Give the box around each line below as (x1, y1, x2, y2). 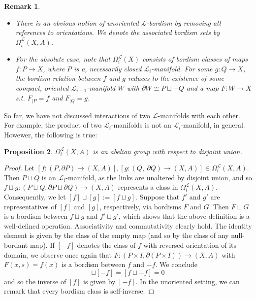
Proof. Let (4, 163, 34, 173)
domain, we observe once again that (4, 249, 112, 260)
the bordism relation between (15, 73, 101, 83)
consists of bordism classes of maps (142, 54, 248, 64)
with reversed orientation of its (143, 240, 237, 250)
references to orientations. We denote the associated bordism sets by (15, 27, 220, 37)
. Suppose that (135, 192, 180, 202)
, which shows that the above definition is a (118, 211, 250, 221)
